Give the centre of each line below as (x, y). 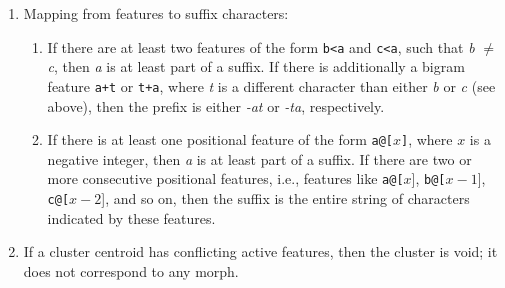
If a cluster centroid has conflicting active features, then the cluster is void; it (260, 251)
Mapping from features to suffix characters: (156, 13)
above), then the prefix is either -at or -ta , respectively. (216, 105)
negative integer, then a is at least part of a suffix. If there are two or (259, 158)
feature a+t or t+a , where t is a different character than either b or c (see (271, 85)
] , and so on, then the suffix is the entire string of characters (285, 198)
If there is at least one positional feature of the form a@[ (220, 139)
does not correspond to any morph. (131, 270)
